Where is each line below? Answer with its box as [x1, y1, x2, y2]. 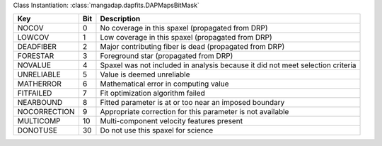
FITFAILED [17, 89, 52, 99]
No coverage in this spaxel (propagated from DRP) [100, 23, 268, 33]
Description [100, 14, 141, 24]
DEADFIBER [17, 42, 57, 52]
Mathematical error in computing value [100, 79, 229, 89]
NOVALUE [17, 60, 52, 70]
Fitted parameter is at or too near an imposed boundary [100, 98, 285, 108]
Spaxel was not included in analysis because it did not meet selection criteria [100, 60, 357, 70]
